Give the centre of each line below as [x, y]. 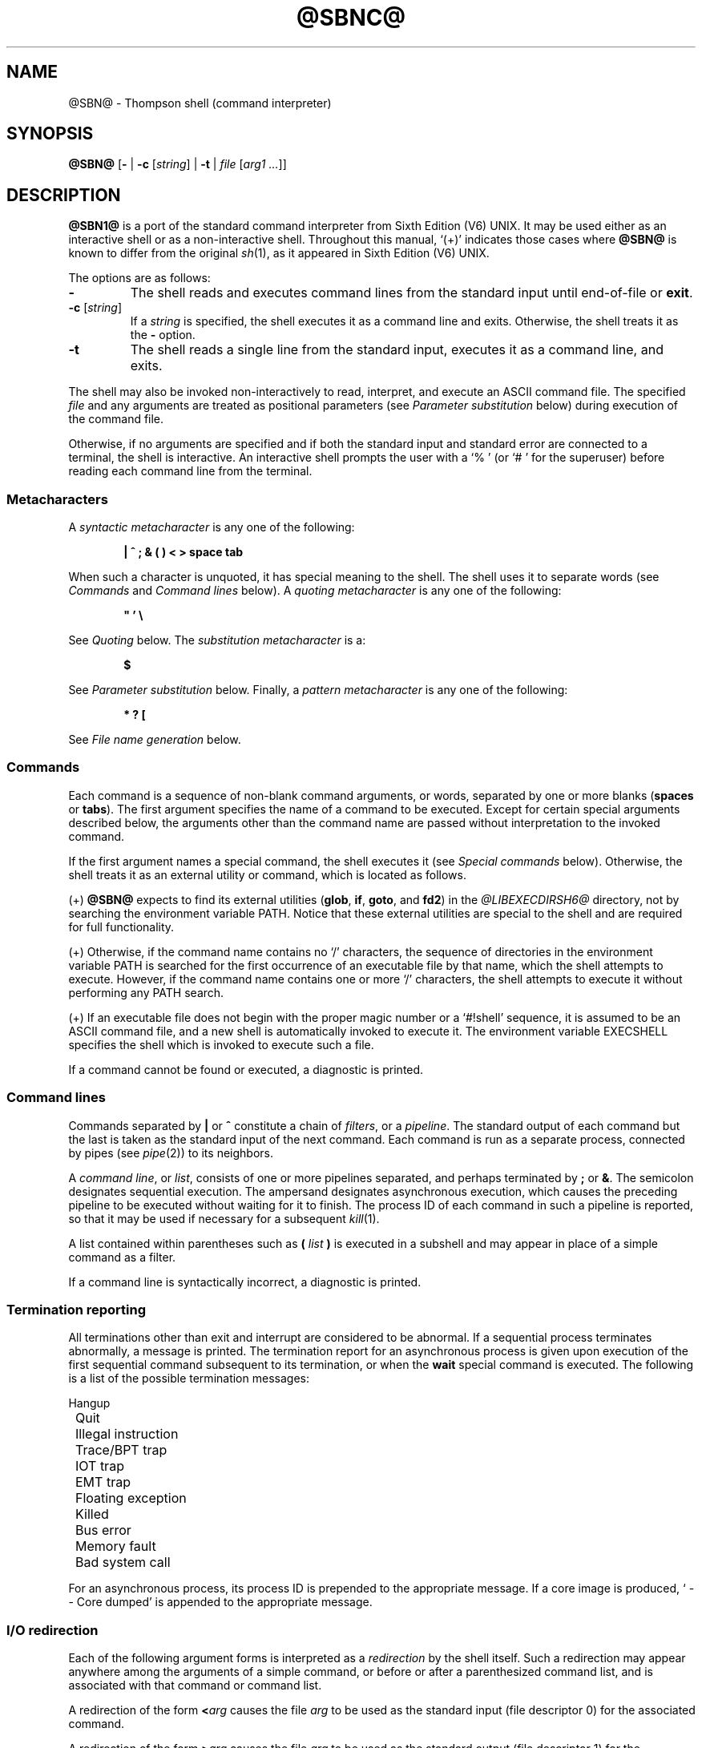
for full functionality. [121, 926]
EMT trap [103, 1482]
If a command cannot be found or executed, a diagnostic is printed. [246, 1069]
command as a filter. [122, 1257]
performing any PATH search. [146, 992]
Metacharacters [57, 499]
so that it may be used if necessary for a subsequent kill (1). [224, 1218]
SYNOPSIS [50, 134]
